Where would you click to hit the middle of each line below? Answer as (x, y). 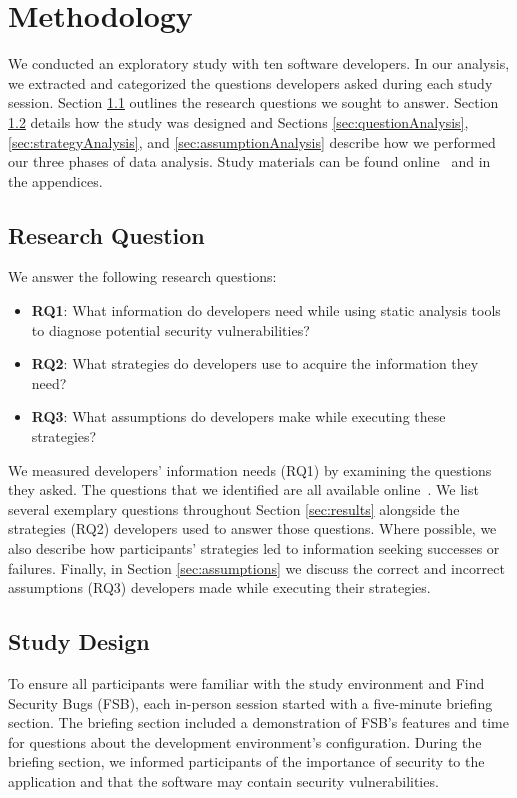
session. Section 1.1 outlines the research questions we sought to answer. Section (253, 102)
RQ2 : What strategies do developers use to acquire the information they (255, 363)
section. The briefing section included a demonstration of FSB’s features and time (259, 722)
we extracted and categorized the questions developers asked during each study (250, 82)
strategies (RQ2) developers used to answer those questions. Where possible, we (252, 528)
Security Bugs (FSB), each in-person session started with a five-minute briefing (250, 702)
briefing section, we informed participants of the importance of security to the (246, 761)
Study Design (79, 641)
